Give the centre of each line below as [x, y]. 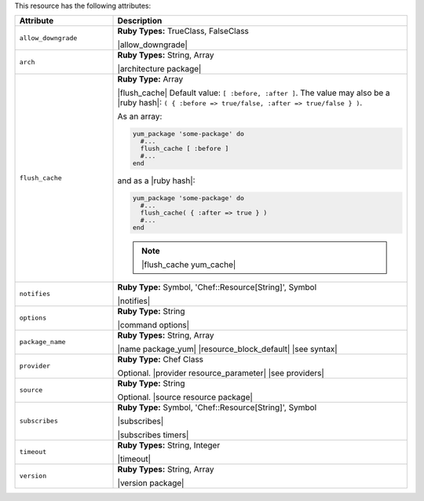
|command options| [154, 324]
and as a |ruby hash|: [156, 181]
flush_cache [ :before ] [185, 149]
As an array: [140, 116]
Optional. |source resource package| [185, 397]
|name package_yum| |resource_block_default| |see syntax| [227, 349]
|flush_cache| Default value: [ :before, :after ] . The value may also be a [254, 93]
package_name [42, 342]
